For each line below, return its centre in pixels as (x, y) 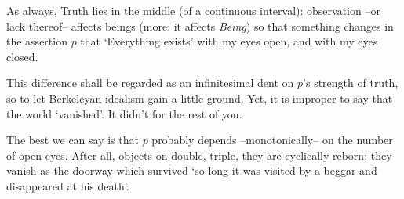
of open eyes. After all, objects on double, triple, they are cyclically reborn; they (199, 155)
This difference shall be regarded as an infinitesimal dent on (150, 83)
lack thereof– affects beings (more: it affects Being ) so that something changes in (200, 25)
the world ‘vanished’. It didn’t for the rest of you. (124, 113)
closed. (22, 56)
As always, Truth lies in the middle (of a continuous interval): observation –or (193, 10)
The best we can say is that (73, 140)
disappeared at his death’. (68, 185)
